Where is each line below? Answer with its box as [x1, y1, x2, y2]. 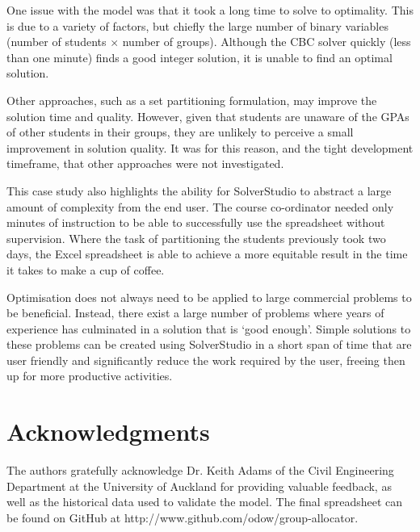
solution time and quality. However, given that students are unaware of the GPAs [6, 107, 409, 124]
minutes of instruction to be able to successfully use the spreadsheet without [6, 214, 385, 231]
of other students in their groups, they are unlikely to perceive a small [6, 124, 354, 140]
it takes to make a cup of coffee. [6, 261, 165, 278]
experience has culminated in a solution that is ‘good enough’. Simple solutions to [6, 320, 411, 337]
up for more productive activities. [6, 367, 173, 384]
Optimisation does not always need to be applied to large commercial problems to [6, 288, 412, 305]
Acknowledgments [6, 415, 210, 448]
